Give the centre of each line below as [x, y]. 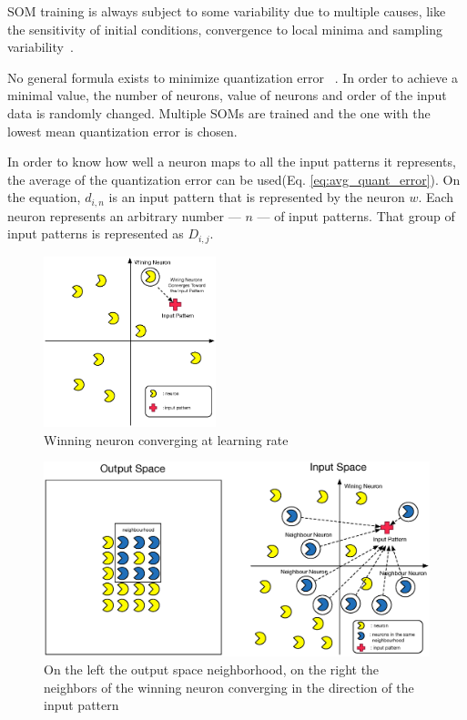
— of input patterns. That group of [356, 215]
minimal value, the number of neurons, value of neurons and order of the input [227, 95]
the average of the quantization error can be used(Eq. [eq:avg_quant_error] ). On [234, 179]
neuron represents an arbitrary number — [124, 215]
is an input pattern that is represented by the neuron [257, 197]
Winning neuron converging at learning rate [166, 439]
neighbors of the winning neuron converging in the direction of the [229, 687]
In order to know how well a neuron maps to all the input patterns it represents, [232, 162]
